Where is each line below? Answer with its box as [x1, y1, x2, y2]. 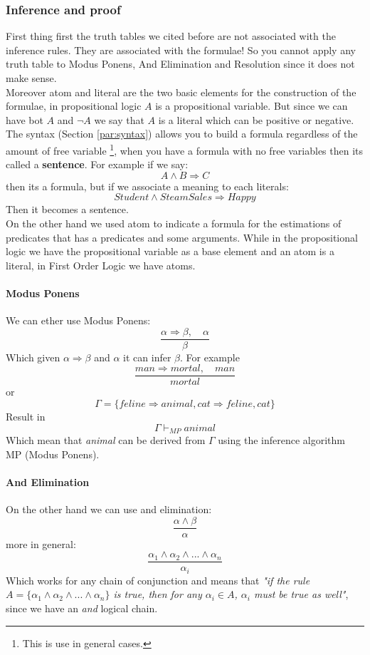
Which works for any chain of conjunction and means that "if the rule [6, 572, 310, 587]
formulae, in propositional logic [6, 98, 142, 113]
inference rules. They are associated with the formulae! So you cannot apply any [6, 42, 356, 57]
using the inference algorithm [218, 433, 345, 448]
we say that [94, 112, 144, 127]
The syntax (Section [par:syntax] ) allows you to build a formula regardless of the [6, 126, 358, 141]
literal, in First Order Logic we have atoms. [6, 257, 196, 272]
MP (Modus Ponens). [6, 446, 100, 461]
